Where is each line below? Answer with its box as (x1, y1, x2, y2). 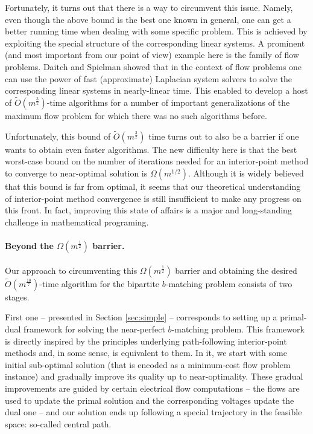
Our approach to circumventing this (5, 264, 138, 276)
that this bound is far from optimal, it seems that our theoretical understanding (5, 180, 301, 192)
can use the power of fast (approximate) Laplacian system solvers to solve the (5, 72, 292, 85)
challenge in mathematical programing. (5, 215, 149, 228)
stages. (5, 290, 30, 303)
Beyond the (5, 239, 54, 251)
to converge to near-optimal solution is (5, 166, 148, 179)
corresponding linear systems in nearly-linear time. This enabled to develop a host (5, 84, 308, 97)
